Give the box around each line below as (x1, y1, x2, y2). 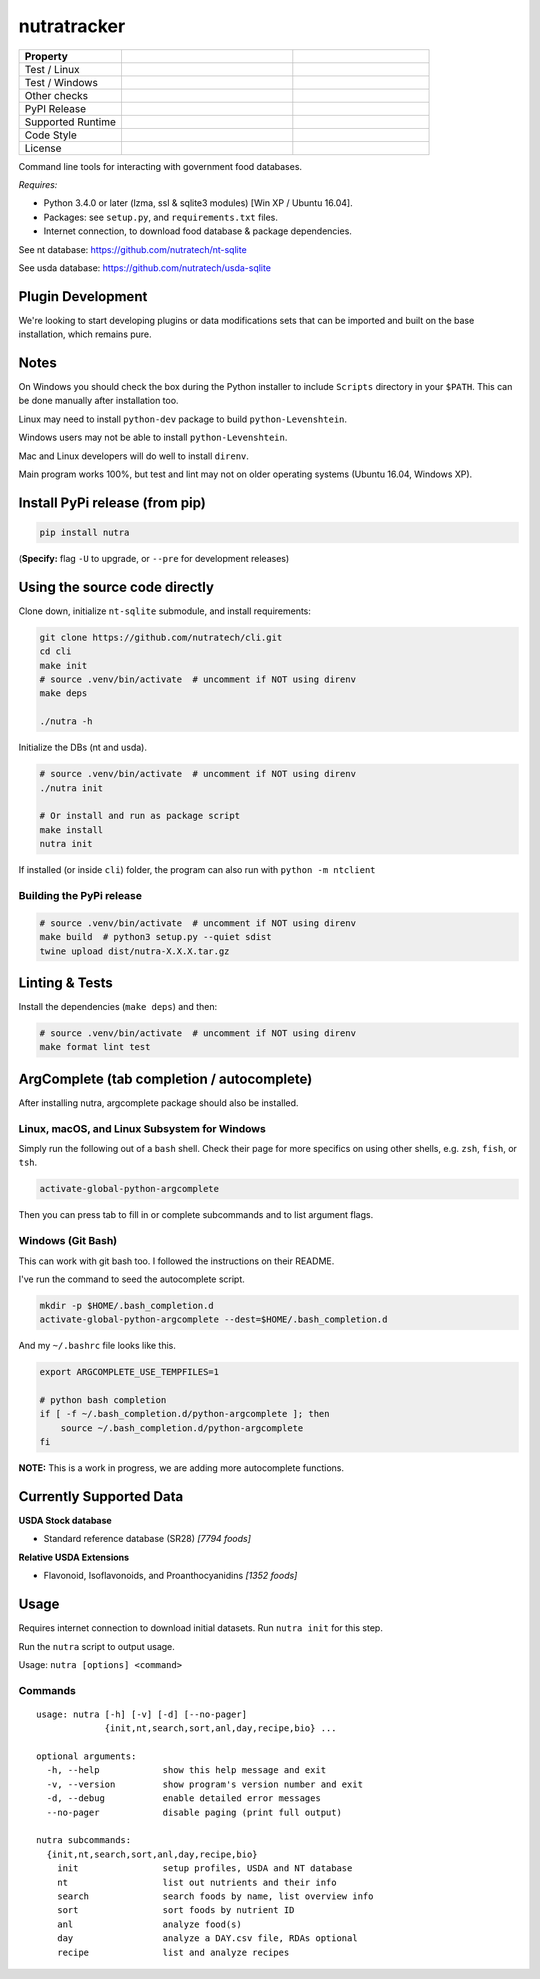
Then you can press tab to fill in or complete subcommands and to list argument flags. (18, 1209, 374, 1221)
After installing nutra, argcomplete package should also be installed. (18, 1096, 299, 1109)
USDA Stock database (18, 1515, 112, 1527)
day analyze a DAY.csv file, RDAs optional (56, 1933, 359, 1944)
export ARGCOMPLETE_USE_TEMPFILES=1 (39, 1366, 220, 1378)
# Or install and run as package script (39, 810, 240, 822)
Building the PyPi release (18, 888, 142, 902)
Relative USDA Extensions (18, 1551, 130, 1563)
